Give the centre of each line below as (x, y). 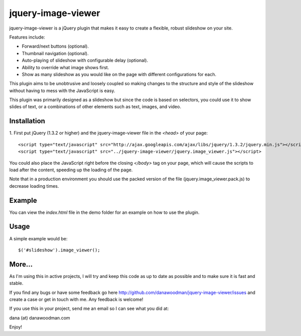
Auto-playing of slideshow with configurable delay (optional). (85, 61)
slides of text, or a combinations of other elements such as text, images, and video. (95, 107)
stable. (16, 283)
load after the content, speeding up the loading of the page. (71, 170)
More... (21, 264)
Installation (27, 121)
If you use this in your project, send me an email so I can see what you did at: (89, 308)
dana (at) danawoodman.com (40, 317)
